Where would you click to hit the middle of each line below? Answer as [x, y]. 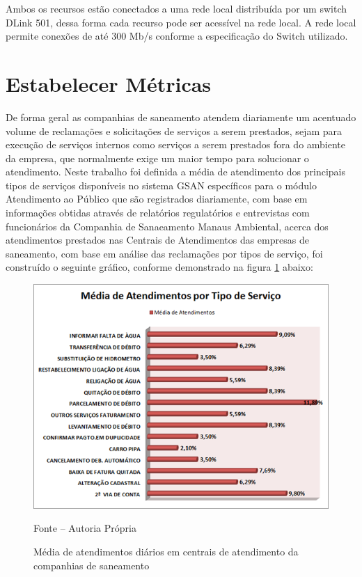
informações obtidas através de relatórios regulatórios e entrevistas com [158, 213]
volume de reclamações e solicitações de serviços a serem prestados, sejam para [174, 131]
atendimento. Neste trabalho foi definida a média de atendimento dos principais [175, 172]
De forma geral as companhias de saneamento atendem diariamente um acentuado [181, 117]
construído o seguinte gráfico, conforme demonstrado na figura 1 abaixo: [159, 267]
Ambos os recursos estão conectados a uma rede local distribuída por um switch [176, 8]
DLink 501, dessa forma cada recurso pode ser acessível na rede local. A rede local [181, 22]
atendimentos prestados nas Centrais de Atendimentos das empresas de [157, 240]
